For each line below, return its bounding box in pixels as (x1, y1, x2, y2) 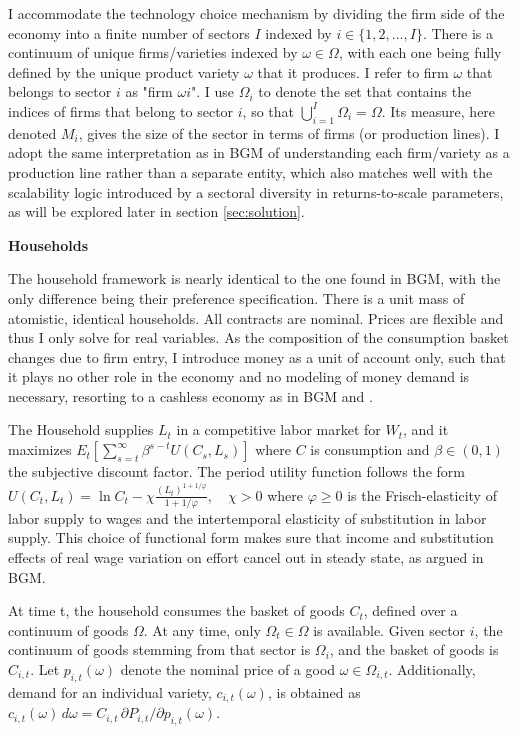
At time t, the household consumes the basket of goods (8, 600, 345, 621)
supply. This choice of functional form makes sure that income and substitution (8, 527, 494, 548)
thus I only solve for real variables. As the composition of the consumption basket (8, 327, 509, 348)
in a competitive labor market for (176, 419, 381, 440)
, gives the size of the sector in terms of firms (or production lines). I (78, 122, 500, 143)
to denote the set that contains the (258, 81, 472, 102)
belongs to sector (8, 81, 112, 102)
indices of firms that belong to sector (8, 100, 234, 121)
